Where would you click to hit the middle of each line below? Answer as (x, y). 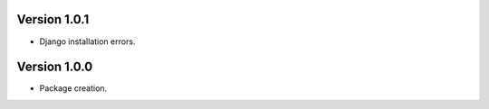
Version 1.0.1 (53, 19)
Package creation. (73, 88)
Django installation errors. (87, 41)
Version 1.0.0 (55, 67)
